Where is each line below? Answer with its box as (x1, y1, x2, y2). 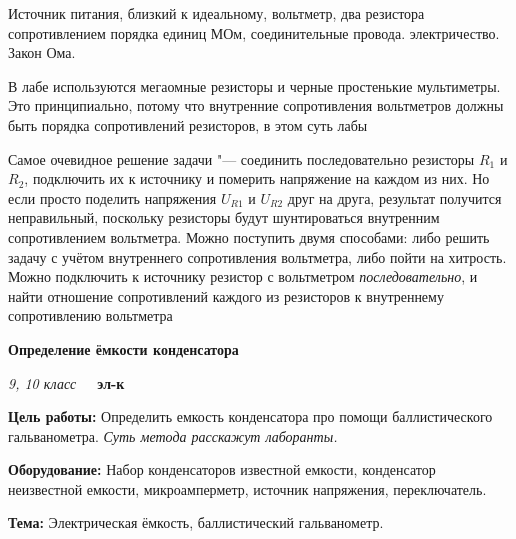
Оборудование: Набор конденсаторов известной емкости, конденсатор (8, 459, 436, 480)
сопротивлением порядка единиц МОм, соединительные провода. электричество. (8, 22, 500, 43)
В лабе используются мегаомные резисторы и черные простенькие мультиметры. (8, 75, 501, 96)
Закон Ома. (8, 42, 76, 63)
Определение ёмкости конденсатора (8, 338, 239, 359)
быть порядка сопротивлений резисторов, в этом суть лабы (8, 114, 368, 135)
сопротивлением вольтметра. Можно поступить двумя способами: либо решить (8, 226, 490, 247)
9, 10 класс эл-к (8, 372, 125, 393)
